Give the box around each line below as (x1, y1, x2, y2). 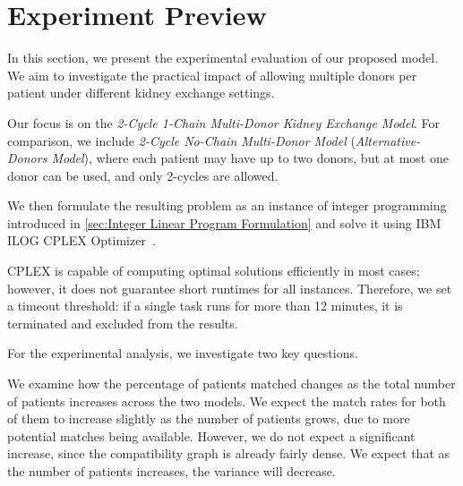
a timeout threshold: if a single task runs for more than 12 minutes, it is (7, 296, 403, 315)
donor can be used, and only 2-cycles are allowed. (7, 166, 279, 184)
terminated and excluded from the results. (7, 313, 238, 332)
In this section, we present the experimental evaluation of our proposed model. (7, 48, 439, 67)
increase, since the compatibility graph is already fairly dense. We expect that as (7, 444, 450, 463)
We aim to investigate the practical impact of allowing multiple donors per (7, 65, 417, 84)
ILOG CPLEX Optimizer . (7, 231, 156, 250)
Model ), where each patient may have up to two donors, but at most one (51, 149, 449, 167)
